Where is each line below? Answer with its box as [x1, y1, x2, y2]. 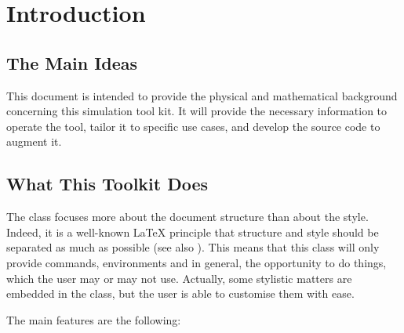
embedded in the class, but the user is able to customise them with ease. [6, 285, 355, 302]
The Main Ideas [6, 50, 138, 74]
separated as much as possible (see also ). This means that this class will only [6, 239, 380, 255]
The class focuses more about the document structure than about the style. [6, 208, 369, 225]
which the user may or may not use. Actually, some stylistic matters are [6, 270, 352, 286]
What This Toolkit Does [6, 172, 209, 196]
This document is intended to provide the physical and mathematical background [6, 87, 398, 103]
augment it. [6, 133, 62, 150]
